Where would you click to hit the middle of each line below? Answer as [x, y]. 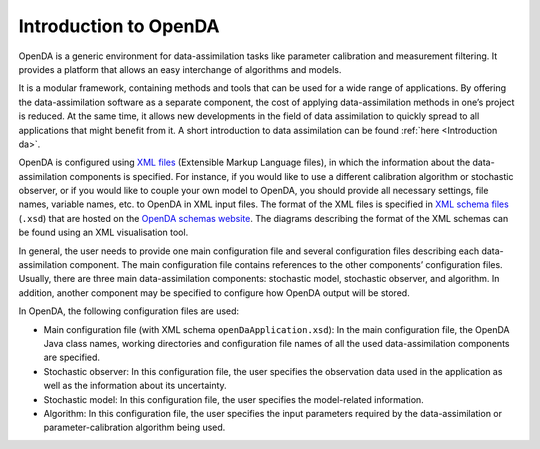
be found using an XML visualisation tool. [103, 232]
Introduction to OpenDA [119, 26]
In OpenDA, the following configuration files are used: [129, 311]
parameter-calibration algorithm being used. [134, 427]
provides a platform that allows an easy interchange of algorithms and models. [180, 69]
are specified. [71, 357]
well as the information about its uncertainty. [135, 386]
